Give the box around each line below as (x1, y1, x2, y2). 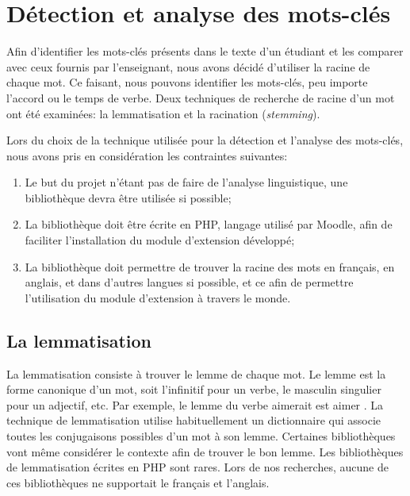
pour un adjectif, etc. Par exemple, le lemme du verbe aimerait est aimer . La (6, 396, 384, 413)
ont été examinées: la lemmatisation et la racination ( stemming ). (6, 105, 320, 121)
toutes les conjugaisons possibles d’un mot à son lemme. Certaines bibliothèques (6, 428, 396, 444)
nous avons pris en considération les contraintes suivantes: (6, 147, 288, 163)
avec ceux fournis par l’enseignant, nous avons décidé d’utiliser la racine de (6, 58, 370, 75)
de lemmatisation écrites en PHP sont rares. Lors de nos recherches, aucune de (6, 459, 389, 475)
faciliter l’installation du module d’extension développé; (25, 232, 295, 248)
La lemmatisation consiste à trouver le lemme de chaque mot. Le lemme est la (6, 365, 386, 382)
